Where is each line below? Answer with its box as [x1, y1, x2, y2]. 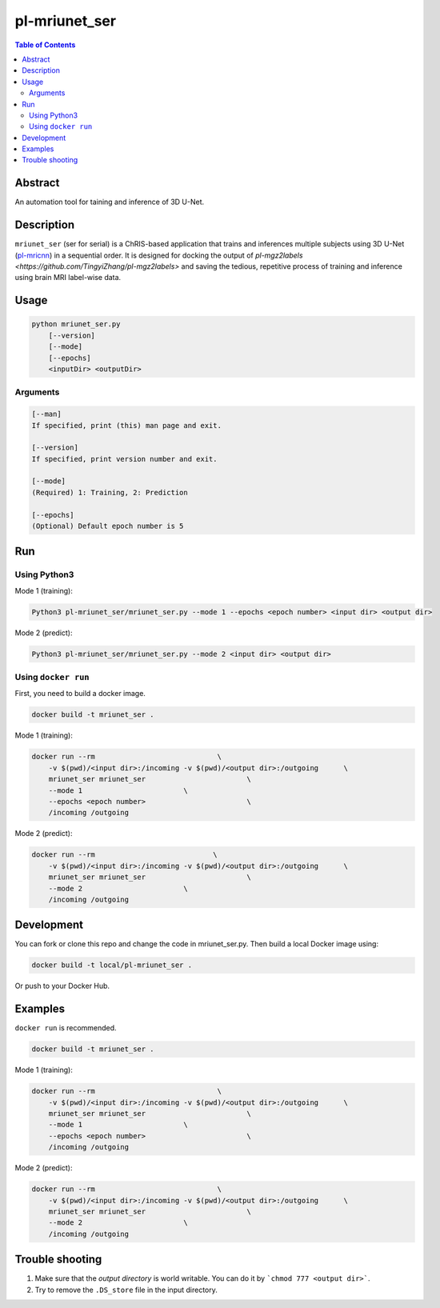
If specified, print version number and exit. [31, 454, 218, 463]
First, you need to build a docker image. [14, 689, 146, 698]
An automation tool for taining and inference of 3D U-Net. [14, 197, 205, 207]
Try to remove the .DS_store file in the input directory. [34, 1285, 218, 1294]
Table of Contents [14, 40, 76, 50]
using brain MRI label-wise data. [14, 273, 122, 282]
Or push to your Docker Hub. [14, 981, 110, 991]
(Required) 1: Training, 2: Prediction [31, 488, 188, 497]
